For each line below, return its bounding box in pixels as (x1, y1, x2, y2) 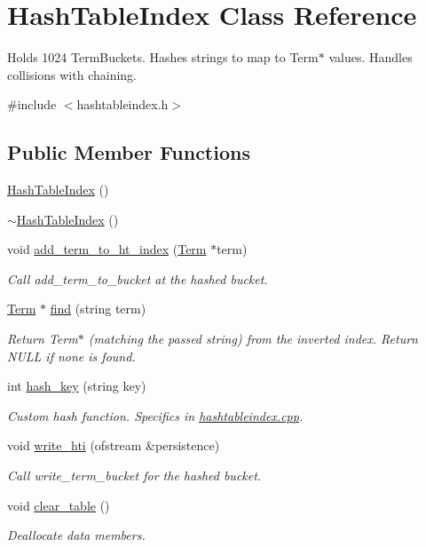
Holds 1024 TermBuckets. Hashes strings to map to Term (7, 48, 319, 67)
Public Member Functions (7, 139, 250, 166)
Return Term (7, 329, 78, 348)
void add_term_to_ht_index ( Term (7, 240, 207, 258)
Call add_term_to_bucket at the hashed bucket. (7, 269, 268, 288)
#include (7, 95, 57, 114)
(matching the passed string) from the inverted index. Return (88, 329, 418, 348)
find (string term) (50, 299, 146, 318)
